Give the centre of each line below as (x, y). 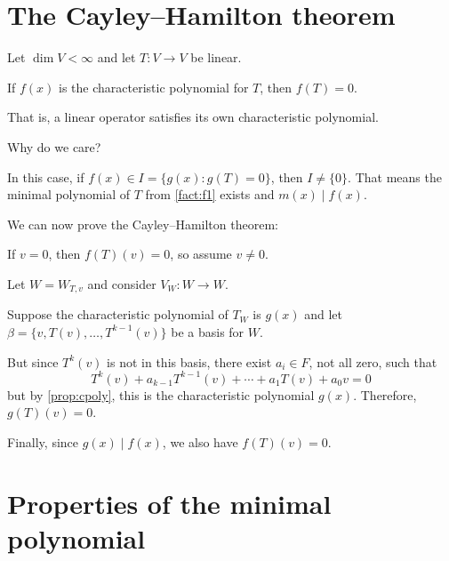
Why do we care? (54, 146)
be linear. (216, 57)
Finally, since (43, 441)
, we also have (200, 441)
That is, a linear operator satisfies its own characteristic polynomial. (193, 117)
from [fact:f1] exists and (210, 194)
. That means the (395, 176)
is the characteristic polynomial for (154, 87)
